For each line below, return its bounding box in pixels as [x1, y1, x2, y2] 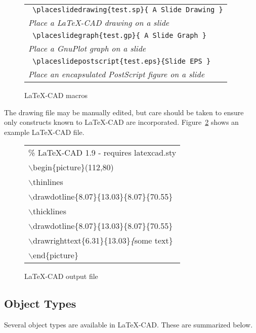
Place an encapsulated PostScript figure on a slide [28, 68, 205, 80]
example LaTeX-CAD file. [4, 126, 84, 137]
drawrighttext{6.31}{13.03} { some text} [33, 234, 173, 247]
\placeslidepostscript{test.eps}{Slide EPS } [32, 57, 211, 65]
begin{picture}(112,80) [33, 161, 114, 173]
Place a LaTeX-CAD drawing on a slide [28, 17, 169, 28]
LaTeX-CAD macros [24, 90, 88, 100]
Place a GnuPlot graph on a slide [28, 42, 146, 54]
